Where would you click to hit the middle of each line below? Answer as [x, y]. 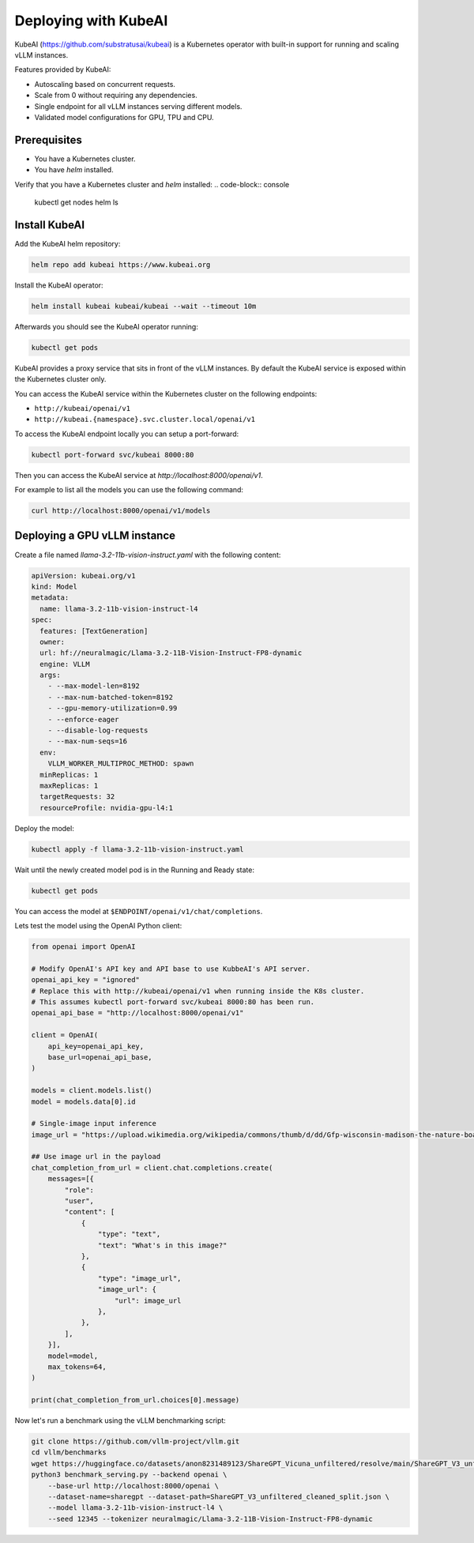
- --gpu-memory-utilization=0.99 [113, 708]
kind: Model [55, 586]
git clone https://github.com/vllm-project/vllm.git [135, 1441]
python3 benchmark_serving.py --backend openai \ [129, 1475]
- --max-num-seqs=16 [88, 741]
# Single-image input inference [94, 1123]
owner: [53, 642]
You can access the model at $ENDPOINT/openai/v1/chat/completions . [139, 911]
